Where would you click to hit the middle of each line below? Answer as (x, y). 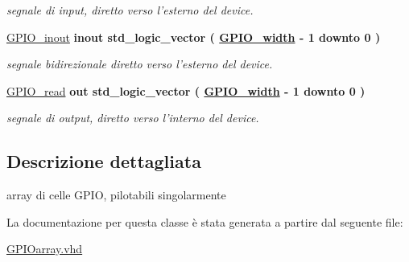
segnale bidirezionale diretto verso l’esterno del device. (140, 64)
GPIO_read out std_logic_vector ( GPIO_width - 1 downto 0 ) (186, 90)
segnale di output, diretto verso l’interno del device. (133, 118)
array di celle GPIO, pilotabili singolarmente (116, 195)
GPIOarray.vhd (45, 249)
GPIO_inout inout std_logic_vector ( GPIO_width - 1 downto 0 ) (194, 37)
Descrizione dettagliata (104, 161)
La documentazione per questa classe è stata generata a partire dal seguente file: (205, 221)
